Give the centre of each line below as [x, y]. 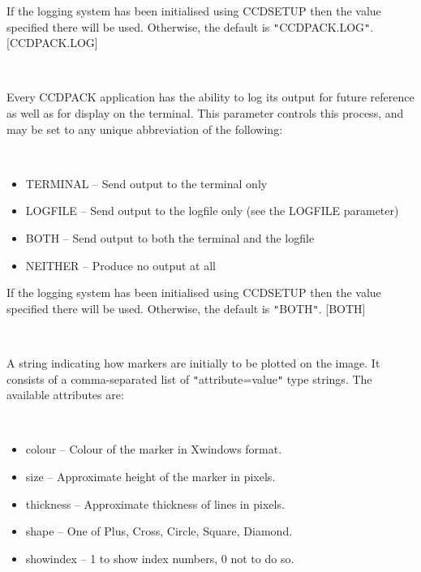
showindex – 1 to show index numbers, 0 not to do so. [160, 558]
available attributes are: [65, 395]
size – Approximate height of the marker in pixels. [150, 477]
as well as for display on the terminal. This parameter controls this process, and [205, 113]
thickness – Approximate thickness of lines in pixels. [155, 503]
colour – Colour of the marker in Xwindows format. [154, 449]
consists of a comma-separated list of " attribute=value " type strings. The [189, 378]
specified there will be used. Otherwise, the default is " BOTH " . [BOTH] [186, 308]
